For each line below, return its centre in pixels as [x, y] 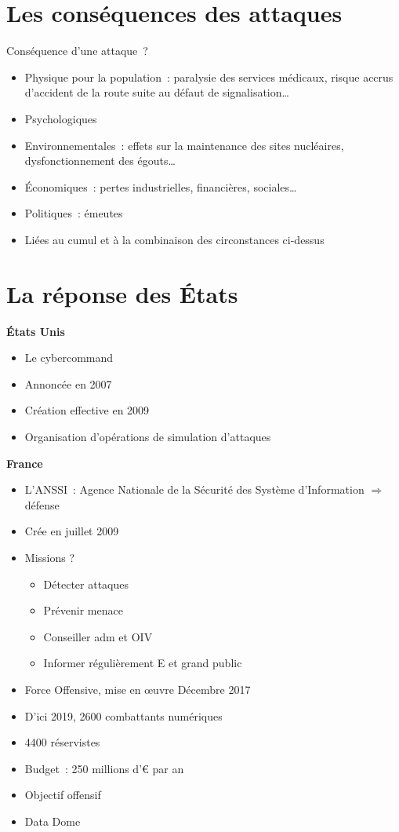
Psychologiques [61, 118]
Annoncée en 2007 [68, 383]
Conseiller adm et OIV [98, 636]
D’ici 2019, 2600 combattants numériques [123, 715]
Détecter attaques [86, 584]
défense [42, 504]
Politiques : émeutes [74, 213]
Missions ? [50, 557]
